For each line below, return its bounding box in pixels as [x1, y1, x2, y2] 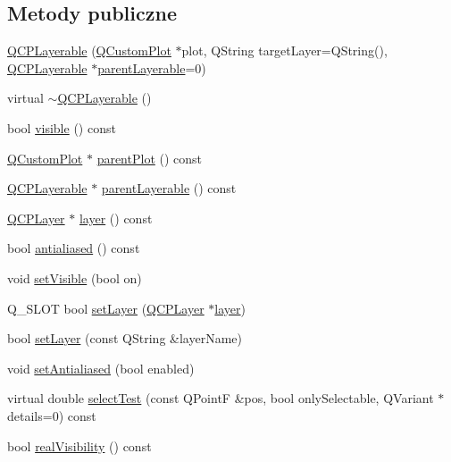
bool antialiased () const [7, 239, 140, 257]
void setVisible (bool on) [7, 268, 142, 287]
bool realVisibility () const [7, 436, 152, 455]
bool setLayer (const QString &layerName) [7, 329, 242, 348]
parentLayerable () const [101, 179, 237, 197]
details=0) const [7, 406, 96, 424]
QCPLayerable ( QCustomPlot [7, 41, 171, 60]
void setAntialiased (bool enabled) [7, 358, 195, 377]
